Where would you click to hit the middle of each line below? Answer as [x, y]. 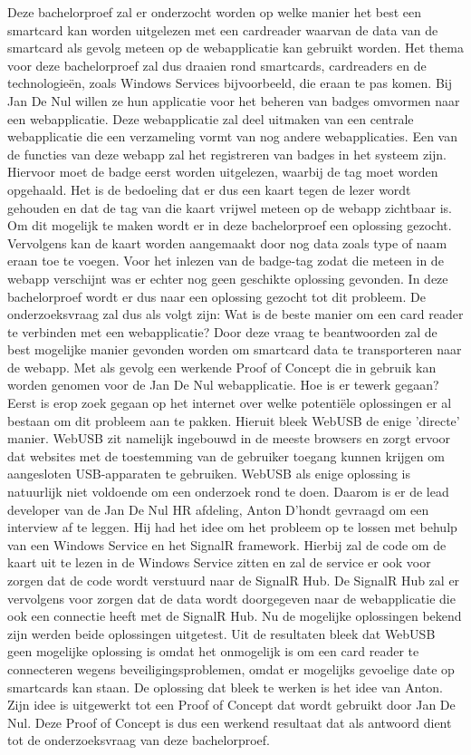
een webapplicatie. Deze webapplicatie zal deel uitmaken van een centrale [211, 118]
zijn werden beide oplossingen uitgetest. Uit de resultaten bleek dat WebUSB [221, 633]
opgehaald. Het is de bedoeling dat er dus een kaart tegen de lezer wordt [209, 189]
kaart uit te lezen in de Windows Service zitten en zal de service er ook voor [219, 562]
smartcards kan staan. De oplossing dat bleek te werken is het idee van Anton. [226, 687]
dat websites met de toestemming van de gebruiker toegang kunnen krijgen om [226, 455]
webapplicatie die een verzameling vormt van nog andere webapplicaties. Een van [232, 136]
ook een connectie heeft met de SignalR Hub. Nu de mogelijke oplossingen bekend [235, 616]
